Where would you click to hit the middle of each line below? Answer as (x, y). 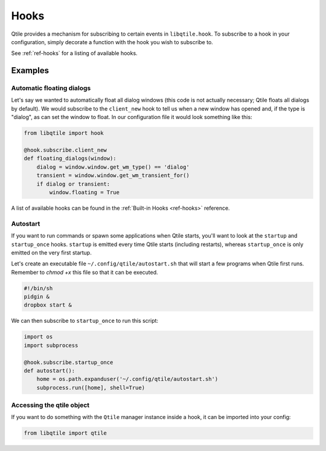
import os (38, 337)
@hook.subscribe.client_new (65, 150)
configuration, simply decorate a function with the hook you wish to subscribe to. (112, 42)
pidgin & (37, 297)
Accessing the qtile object (50, 405)
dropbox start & (48, 305)
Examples (30, 70)
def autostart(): (50, 371)
